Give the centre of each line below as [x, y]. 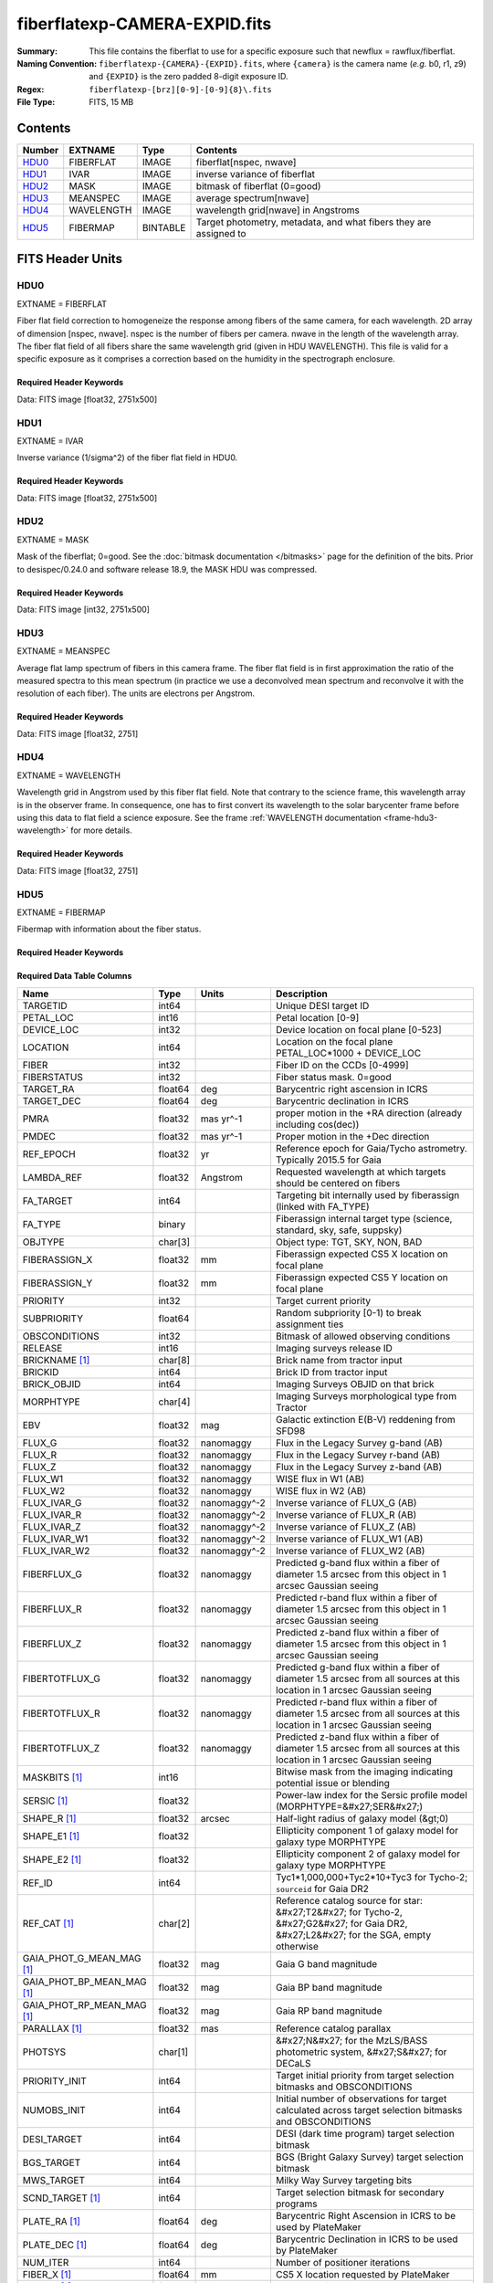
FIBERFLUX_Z [52, 1644]
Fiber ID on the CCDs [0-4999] [342, 1065]
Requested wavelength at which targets [361, 1172]
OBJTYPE [43, 1242]
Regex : [31, 89]
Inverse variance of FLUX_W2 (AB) [350, 1551]
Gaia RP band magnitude [329, 2011]
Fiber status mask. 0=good [333, 1077]
